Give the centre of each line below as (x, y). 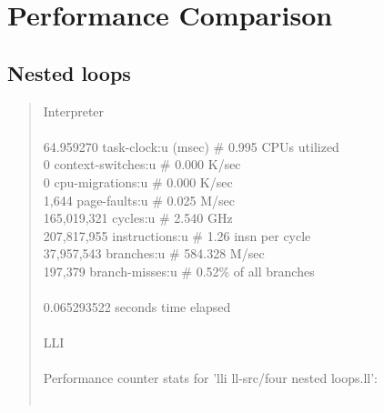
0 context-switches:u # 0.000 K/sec (142, 164)
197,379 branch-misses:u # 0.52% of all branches (179, 271)
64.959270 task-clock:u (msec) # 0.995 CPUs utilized (191, 146)
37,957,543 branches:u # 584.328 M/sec (154, 253)
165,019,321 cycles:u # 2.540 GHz (138, 218)
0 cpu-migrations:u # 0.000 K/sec (138, 181)
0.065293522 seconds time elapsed (137, 307)
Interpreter (74, 111)
